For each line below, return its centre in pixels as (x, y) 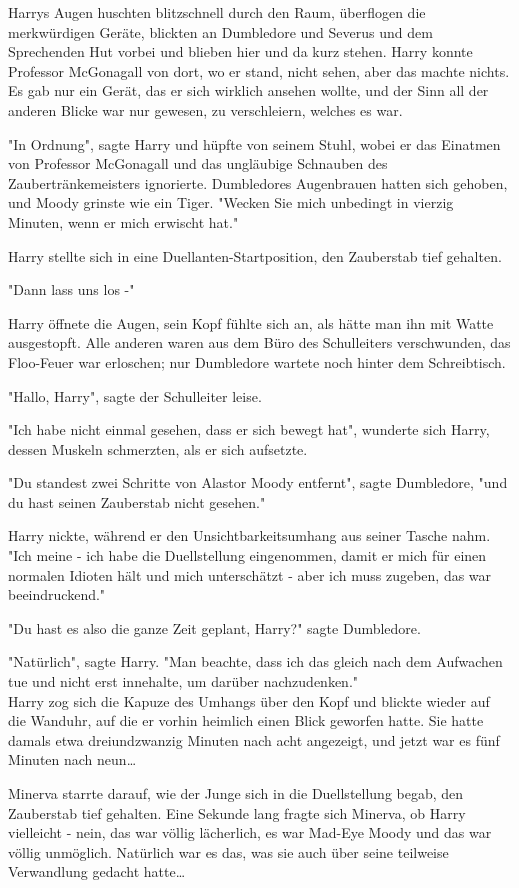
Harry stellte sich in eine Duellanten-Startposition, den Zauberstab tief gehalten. (255, 255)
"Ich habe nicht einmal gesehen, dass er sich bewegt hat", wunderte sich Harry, (249, 429)
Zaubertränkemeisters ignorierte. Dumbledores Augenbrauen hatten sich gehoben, (258, 182)
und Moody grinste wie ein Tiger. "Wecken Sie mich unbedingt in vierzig (231, 202)
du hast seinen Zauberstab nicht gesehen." (137, 501)
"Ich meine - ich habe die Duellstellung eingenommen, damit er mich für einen (247, 555)
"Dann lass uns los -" (71, 289)
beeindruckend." (57, 594)
